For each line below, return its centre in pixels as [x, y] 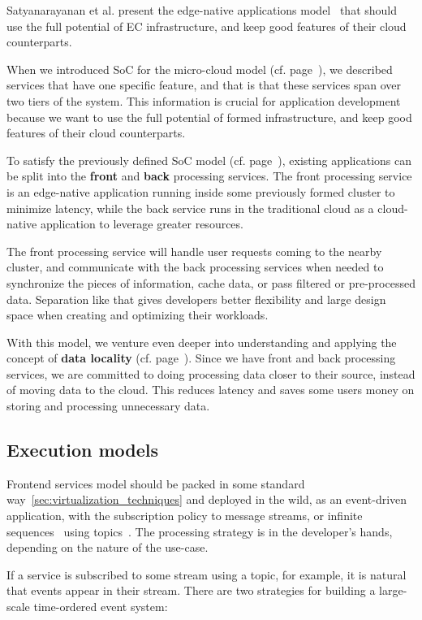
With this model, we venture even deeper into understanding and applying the [202, 342]
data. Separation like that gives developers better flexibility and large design [196, 299]
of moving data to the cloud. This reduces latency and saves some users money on [211, 390]
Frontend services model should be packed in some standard [156, 483]
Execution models [83, 450]
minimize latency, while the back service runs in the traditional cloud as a [190, 208]
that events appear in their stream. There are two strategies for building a [191, 590]
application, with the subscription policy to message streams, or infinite [185, 516]
